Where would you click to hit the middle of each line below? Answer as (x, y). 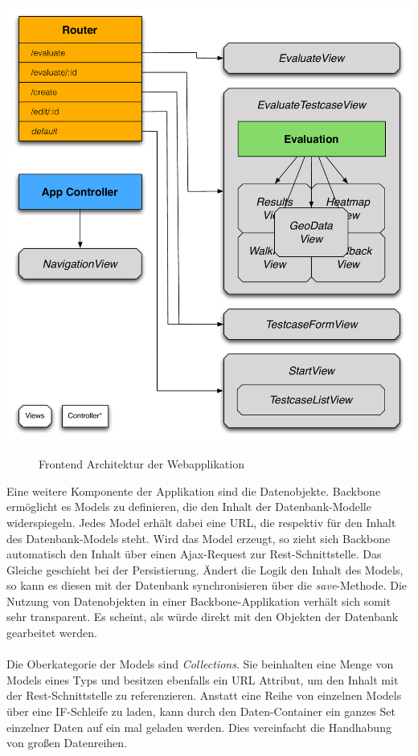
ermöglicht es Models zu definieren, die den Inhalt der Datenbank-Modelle (189, 507)
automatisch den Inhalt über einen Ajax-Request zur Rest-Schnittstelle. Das (194, 554)
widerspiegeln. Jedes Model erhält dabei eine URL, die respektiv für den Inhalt (201, 522)
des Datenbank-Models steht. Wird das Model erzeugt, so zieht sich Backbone (199, 538)
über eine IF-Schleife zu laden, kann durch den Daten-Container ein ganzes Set (201, 711)
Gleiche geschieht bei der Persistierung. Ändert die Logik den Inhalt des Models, (205, 569)
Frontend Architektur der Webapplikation (141, 464)
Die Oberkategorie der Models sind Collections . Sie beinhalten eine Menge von (200, 664)
